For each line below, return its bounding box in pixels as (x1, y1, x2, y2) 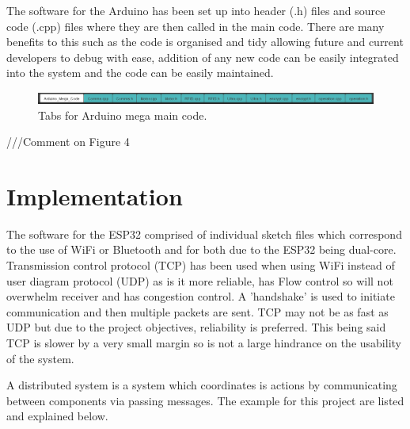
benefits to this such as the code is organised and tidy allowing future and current (6, 33, 404, 50)
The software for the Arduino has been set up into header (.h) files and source (6, 2, 385, 18)
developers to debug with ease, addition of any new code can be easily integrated (6, 48, 399, 65)
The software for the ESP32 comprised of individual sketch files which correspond (6, 225, 402, 242)
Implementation (6, 179, 183, 212)
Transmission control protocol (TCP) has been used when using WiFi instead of (6, 257, 395, 274)
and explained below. (6, 408, 108, 424)
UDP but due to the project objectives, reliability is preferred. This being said (6, 319, 386, 335)
